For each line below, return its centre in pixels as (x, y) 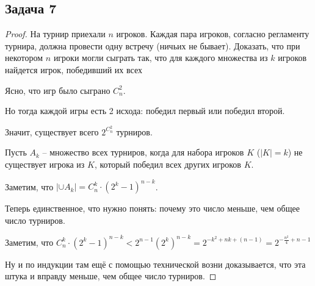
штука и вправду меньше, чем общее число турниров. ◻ (111, 276)
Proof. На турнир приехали (55, 34)
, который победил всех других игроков (168, 164)
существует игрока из (45, 164)
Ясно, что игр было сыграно (58, 90)
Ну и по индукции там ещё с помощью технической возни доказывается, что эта (155, 264)
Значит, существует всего (52, 131)
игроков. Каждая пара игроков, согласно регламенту (213, 34)
